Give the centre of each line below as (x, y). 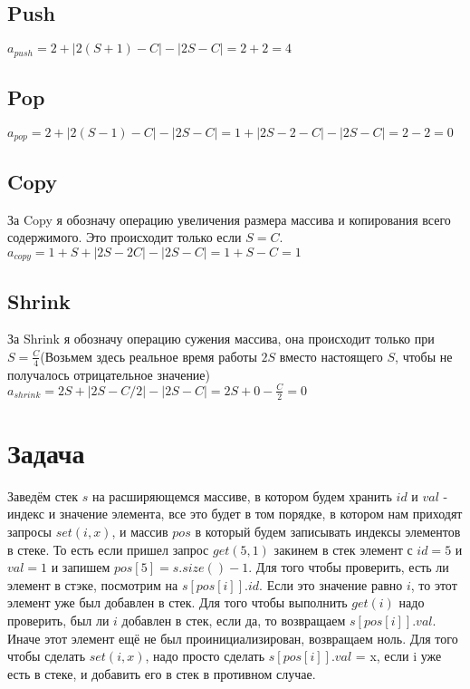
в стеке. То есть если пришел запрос (108, 549)
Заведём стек (43, 495)
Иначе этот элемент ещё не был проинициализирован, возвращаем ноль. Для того (233, 638)
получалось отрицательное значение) (109, 374)
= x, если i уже (398, 656)
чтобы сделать (47, 656)
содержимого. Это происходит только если (125, 237)
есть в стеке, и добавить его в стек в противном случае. (162, 673)
